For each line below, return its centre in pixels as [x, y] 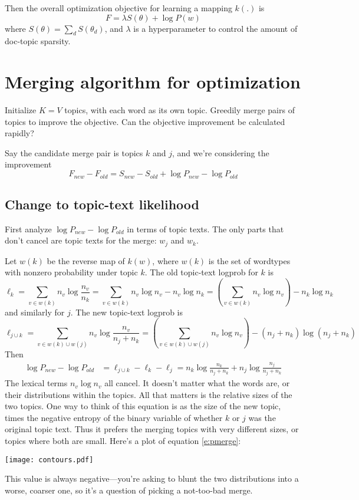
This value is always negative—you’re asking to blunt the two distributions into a [152, 478]
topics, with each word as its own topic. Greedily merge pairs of [179, 110]
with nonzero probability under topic [71, 272]
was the [262, 417]
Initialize [21, 110]
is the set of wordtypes [249, 260]
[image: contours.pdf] [49, 460]
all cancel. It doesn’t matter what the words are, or [197, 383]
